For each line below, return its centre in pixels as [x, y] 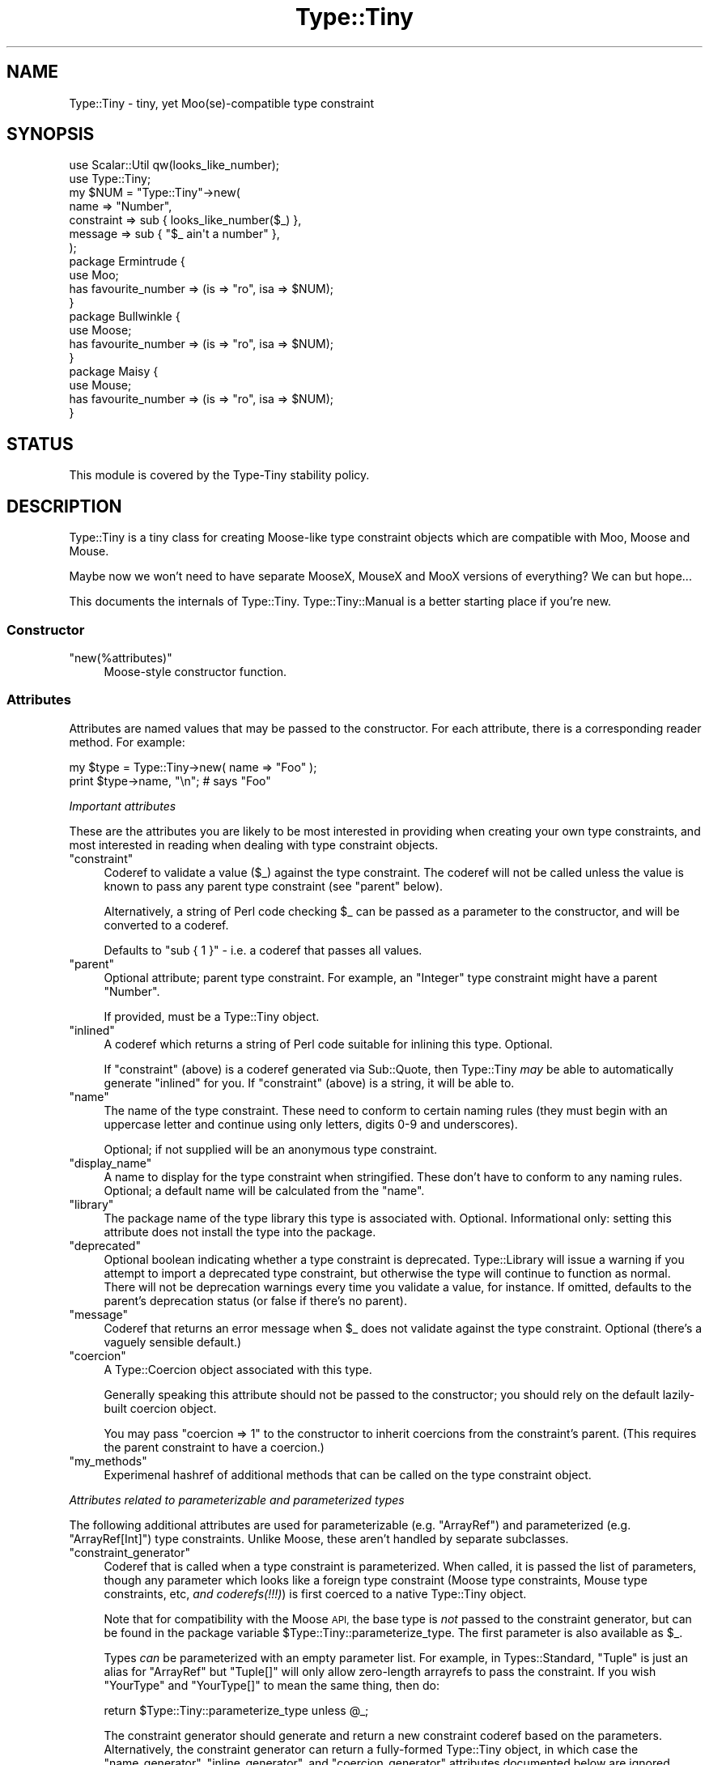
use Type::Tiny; [110, 179]
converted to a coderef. [166, 925]
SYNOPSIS [51, 134]
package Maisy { [114, 372]
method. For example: [127, 742]
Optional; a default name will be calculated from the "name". [264, 1190]
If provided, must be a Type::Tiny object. [212, 1016]
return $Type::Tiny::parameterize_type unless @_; [236, 1710]
